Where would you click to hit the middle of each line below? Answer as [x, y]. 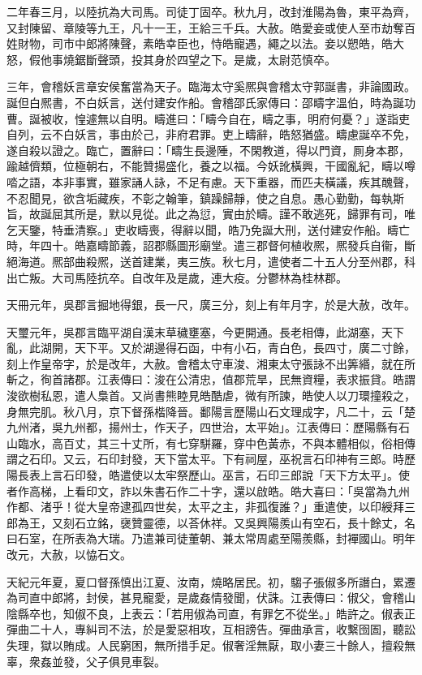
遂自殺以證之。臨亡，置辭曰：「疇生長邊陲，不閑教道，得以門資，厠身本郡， [208, 150]
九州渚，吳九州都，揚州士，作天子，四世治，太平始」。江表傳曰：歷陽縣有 [202, 427]
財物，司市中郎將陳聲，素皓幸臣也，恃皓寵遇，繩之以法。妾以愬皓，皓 [205, 43]
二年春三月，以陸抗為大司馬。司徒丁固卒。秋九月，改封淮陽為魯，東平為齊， [211, 11]
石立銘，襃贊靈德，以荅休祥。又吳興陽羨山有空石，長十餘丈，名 [245, 522]
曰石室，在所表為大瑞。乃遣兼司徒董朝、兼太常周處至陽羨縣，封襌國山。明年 [211, 538]
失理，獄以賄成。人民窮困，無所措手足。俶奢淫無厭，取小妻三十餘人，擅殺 [205, 645]
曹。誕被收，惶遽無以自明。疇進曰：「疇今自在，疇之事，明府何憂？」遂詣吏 [208, 118]
